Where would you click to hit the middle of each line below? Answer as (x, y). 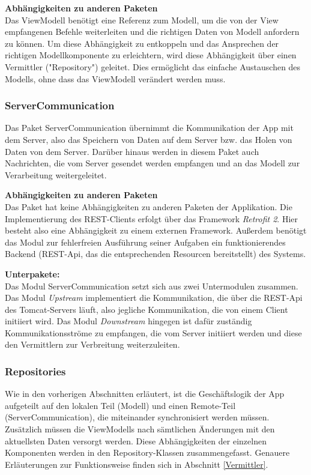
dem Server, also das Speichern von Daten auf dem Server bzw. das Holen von (149, 139)
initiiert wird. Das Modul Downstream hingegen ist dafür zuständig (128, 321)
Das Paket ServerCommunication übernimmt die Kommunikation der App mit (149, 128)
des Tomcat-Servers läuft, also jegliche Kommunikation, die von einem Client (146, 309)
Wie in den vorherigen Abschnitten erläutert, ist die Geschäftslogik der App (145, 394)
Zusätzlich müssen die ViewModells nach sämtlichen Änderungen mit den (140, 429)
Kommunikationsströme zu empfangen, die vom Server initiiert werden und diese (153, 332)
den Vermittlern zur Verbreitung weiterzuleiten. (92, 344)
